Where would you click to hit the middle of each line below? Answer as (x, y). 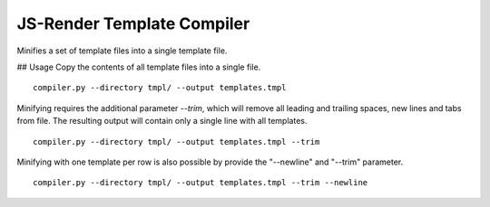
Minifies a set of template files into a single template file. (122, 51)
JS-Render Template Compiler (133, 24)
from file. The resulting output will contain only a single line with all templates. (162, 121)
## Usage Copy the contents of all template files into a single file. (139, 67)
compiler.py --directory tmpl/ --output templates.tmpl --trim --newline (201, 183)
